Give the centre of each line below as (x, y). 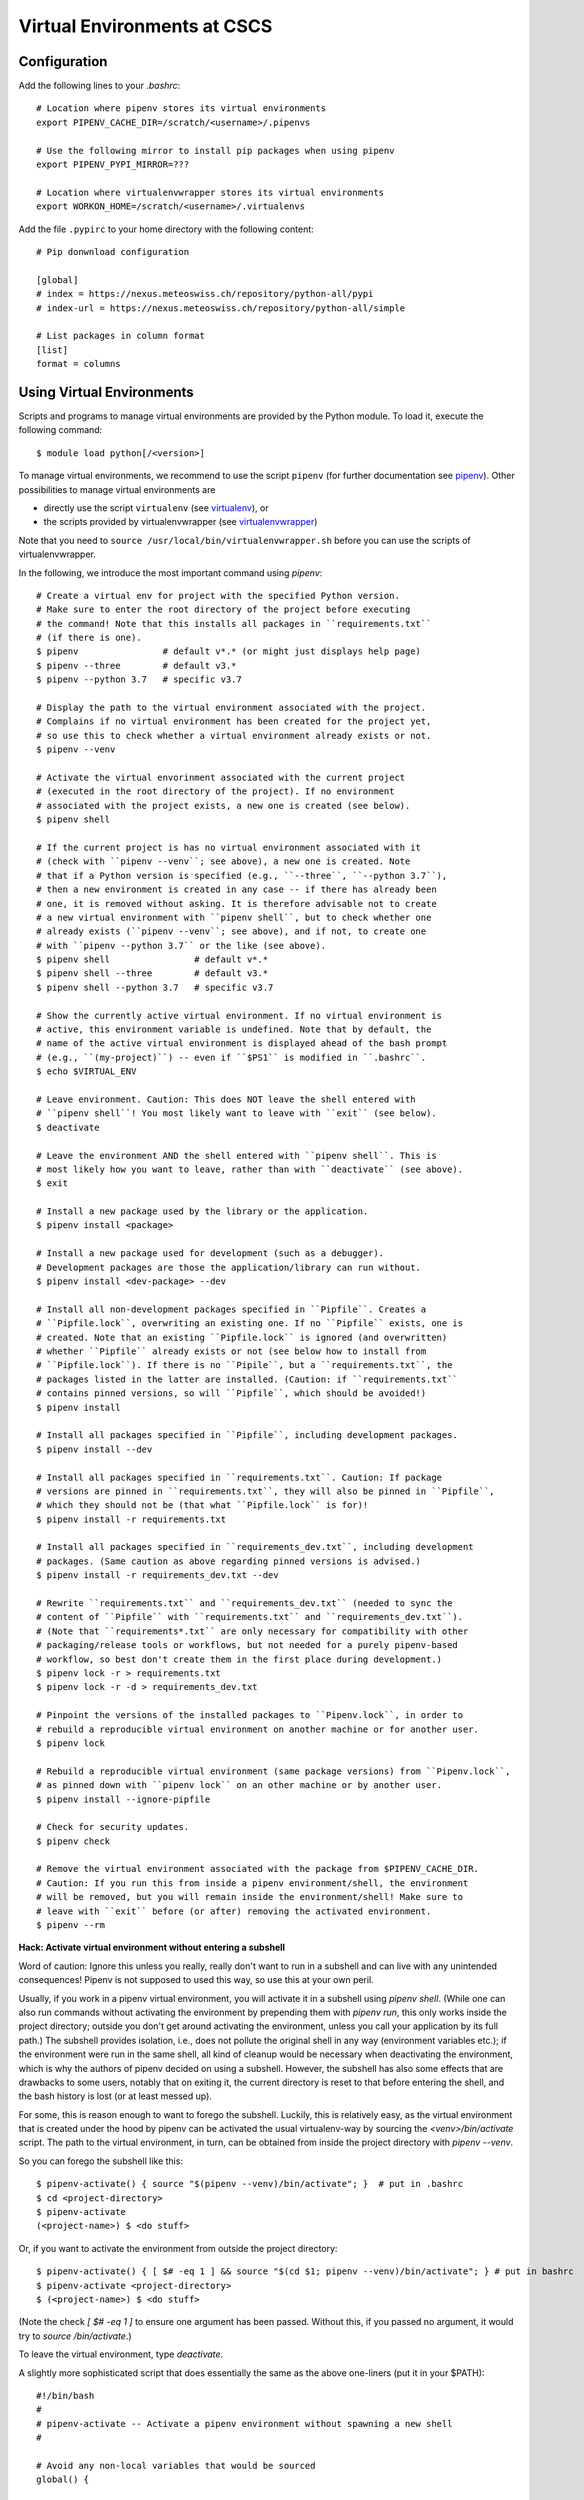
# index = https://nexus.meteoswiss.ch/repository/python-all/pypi (205, 294)
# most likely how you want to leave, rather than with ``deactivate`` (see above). (250, 1169)
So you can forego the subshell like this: (101, 2161)
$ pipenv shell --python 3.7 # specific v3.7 (155, 987)
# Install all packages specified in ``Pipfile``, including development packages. (247, 1435)
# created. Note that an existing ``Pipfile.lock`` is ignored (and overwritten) (242, 1337)
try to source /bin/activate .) (75, 2336)
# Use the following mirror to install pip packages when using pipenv (215, 150)
